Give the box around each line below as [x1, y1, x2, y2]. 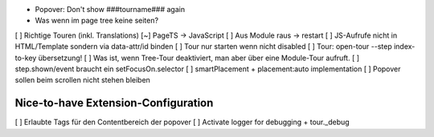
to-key [14, 53, 37, 62]
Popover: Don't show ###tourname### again [35, 5, 185, 14]
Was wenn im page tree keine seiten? [35, 16, 159, 26]
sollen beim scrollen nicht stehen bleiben [14, 75, 150, 85]
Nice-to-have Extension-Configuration [14, 96, 214, 110]
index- [394, 42, 416, 51]
